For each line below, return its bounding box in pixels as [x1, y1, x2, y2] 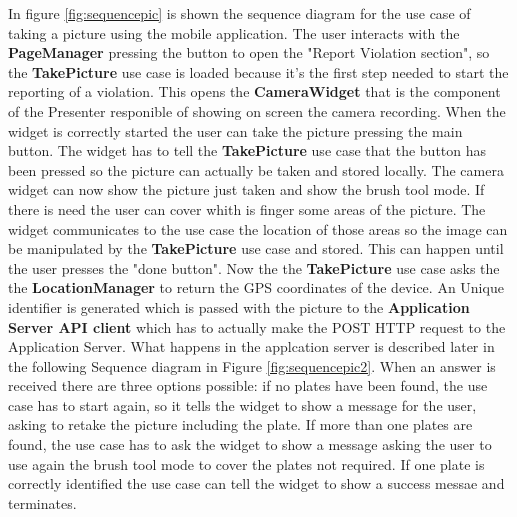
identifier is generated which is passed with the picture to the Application [8, 296, 470, 317]
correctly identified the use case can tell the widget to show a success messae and [8, 473, 505, 494]
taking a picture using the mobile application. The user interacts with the [8, 22, 460, 43]
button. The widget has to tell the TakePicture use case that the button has [8, 140, 487, 161]
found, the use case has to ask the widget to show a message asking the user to [8, 434, 492, 455]
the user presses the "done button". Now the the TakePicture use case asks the [8, 257, 500, 278]
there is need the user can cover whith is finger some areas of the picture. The [8, 198, 486, 219]
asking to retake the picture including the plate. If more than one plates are [8, 414, 473, 435]
